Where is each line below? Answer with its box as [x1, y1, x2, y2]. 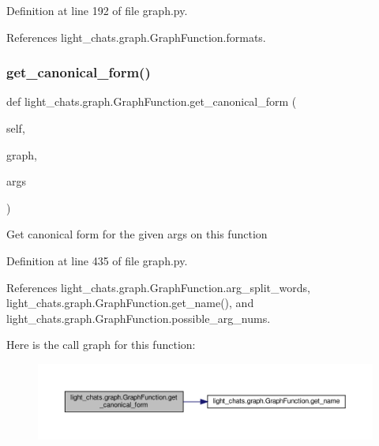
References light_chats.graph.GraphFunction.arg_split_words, [6, 279, 310, 295]
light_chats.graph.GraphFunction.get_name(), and [6, 294, 254, 311]
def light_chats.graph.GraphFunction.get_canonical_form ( [6, 93, 297, 110]
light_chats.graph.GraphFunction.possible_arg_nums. [6, 309, 271, 326]
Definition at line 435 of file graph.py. [6, 252, 188, 268]
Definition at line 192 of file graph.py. [6, 2, 188, 18]
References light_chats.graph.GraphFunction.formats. [6, 28, 266, 45]
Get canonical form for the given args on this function [6, 226, 268, 242]
